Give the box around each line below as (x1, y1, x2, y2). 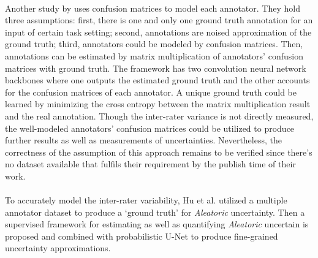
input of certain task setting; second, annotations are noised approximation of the (5, 25, 312, 38)
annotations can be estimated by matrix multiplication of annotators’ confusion (5, 49, 303, 62)
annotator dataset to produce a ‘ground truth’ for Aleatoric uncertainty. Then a (5, 205, 305, 218)
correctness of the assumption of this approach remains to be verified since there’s (5, 145, 312, 158)
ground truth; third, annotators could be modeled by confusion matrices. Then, (5, 37, 303, 50)
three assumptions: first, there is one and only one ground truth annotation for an (5, 13, 313, 26)
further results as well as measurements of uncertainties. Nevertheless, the (5, 134, 282, 146)
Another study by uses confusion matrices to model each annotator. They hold (5, 1, 300, 14)
